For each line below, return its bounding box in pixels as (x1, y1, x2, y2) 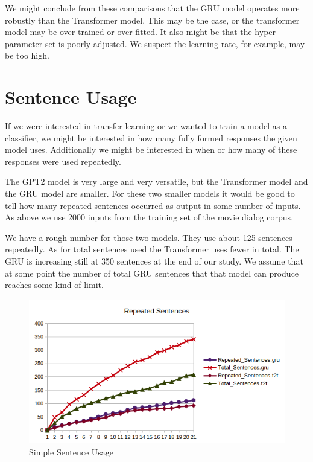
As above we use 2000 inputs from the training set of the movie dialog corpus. (5, 211, 294, 223)
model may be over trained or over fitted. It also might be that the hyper (5, 25, 276, 38)
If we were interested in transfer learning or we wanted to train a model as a (5, 120, 287, 132)
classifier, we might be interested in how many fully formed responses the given (5, 131, 297, 144)
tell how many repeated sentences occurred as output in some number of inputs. (5, 199, 301, 211)
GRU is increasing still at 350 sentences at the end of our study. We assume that (5, 255, 303, 268)
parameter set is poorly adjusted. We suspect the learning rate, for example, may (5, 37, 305, 50)
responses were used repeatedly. (5, 155, 121, 167)
